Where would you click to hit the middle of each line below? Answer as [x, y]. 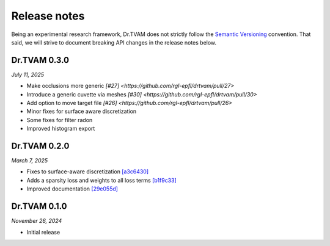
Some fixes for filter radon [60, 120]
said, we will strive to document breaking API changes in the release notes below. [114, 42]
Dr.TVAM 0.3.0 [40, 60]
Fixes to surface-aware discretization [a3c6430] [88, 172]
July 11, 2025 [28, 74]
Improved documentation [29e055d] [72, 189]
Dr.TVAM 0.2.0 [40, 146]
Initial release [43, 232]
